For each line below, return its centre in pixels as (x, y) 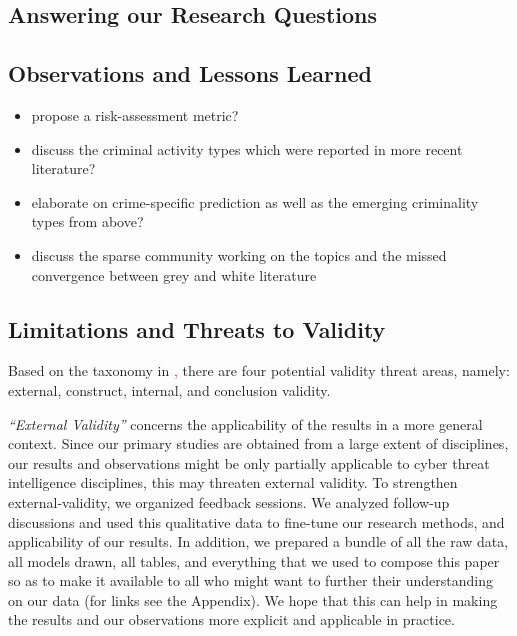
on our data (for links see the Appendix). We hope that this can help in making (253, 599)
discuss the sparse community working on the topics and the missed (239, 254)
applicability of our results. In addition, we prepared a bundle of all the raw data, (258, 541)
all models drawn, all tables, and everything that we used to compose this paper (254, 560)
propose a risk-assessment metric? (135, 114)
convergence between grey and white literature (174, 274)
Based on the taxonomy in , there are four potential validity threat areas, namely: (259, 370)
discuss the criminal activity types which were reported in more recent (247, 148)
